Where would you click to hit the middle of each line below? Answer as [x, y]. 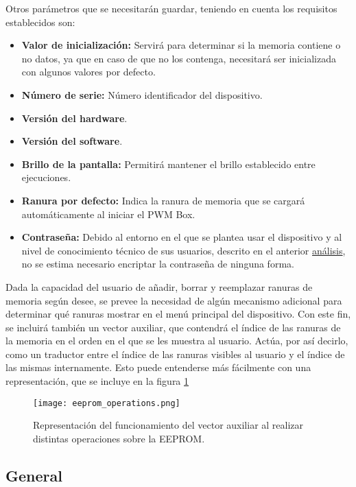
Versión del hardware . [74, 118]
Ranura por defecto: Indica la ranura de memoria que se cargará [163, 200]
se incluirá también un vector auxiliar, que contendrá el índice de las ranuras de [173, 327]
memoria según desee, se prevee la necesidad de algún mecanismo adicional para [174, 300]
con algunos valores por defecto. [88, 72]
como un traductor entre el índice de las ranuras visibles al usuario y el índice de [175, 354]
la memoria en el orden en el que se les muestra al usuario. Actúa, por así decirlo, [177, 341]
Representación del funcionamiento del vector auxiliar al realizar [168, 425]
